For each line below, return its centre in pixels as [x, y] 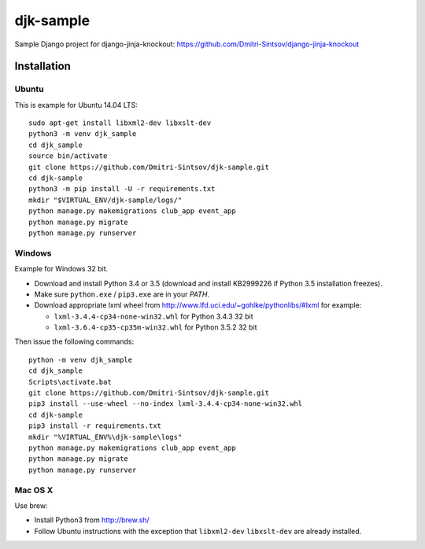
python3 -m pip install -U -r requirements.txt [122, 189]
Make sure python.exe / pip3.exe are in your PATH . [122, 294]
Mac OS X [34, 490]
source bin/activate [68, 156]
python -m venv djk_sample [81, 359]
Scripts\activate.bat [70, 382]
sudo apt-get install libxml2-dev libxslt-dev [120, 123]
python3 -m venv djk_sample [83, 134]
